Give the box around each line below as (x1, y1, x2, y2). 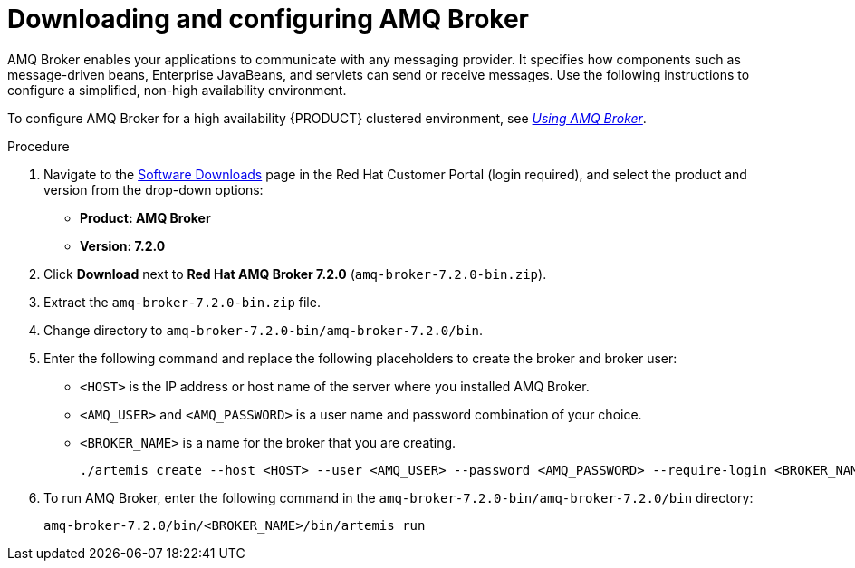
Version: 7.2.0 (80, 237, 166, 254)
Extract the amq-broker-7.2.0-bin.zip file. (43, 294, 321, 310)
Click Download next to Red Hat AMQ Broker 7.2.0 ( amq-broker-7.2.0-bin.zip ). (43, 265, 547, 282)
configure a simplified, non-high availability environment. (7, 82, 347, 98)
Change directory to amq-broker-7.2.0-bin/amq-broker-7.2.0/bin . (43, 322, 484, 338)
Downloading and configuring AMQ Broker (7, 4, 530, 34)
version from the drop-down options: (43, 181, 264, 197)
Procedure (7, 138, 70, 154)
